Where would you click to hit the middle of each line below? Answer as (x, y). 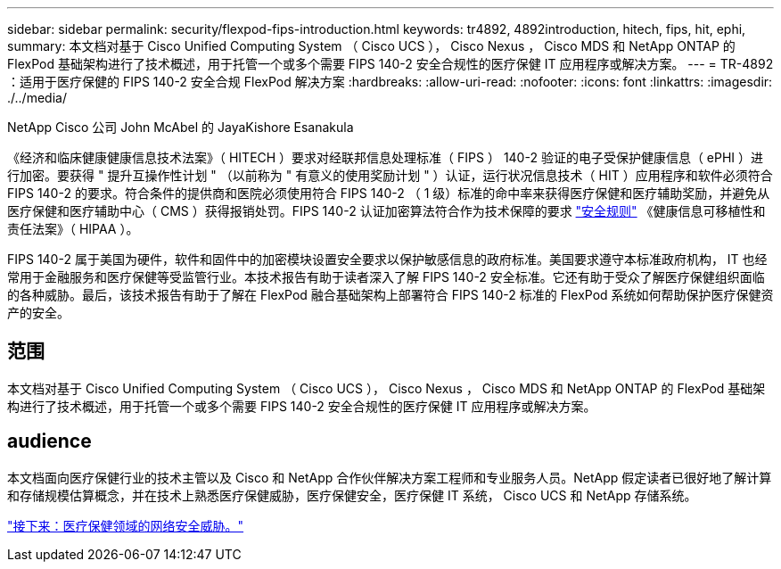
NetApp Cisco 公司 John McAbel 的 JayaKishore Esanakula (181, 127)
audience (49, 441)
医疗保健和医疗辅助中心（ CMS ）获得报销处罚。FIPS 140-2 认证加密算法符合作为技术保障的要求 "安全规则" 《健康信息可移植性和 (386, 211)
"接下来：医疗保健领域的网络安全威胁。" (126, 525)
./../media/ (37, 98)
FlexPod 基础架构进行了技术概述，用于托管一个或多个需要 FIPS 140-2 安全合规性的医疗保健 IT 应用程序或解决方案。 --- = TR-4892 (390, 64)
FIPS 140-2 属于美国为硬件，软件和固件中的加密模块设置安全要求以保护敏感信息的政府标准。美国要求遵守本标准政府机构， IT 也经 (387, 259)
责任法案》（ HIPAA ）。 (73, 229)
